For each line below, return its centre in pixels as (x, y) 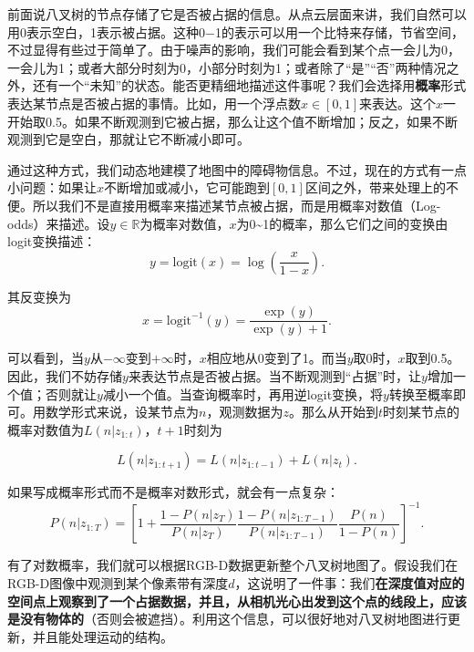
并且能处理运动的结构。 (103, 636)
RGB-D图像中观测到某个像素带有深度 (118, 583)
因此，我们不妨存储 (65, 375)
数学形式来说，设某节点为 (122, 412)
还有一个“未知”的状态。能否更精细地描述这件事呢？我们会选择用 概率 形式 (249, 85)
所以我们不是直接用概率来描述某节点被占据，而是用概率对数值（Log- (237, 205)
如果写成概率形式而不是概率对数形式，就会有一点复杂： (173, 492)
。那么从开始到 (333, 412)
